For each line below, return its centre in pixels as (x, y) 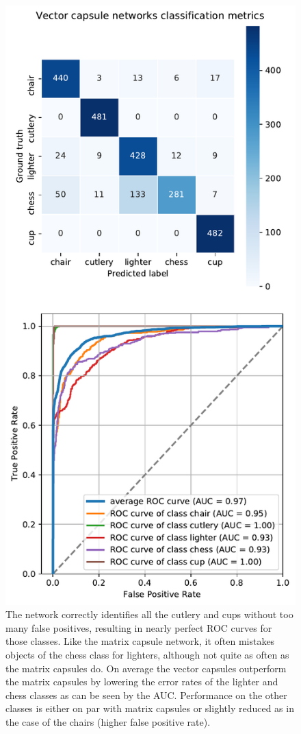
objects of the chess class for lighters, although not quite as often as (147, 654)
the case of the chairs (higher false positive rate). (108, 721)
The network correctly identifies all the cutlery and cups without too (149, 614)
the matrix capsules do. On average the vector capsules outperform (146, 668)
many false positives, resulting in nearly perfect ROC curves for (139, 627)
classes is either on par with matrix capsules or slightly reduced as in (150, 708)
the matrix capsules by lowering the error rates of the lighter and (142, 682)
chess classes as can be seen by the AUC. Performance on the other (146, 695)
